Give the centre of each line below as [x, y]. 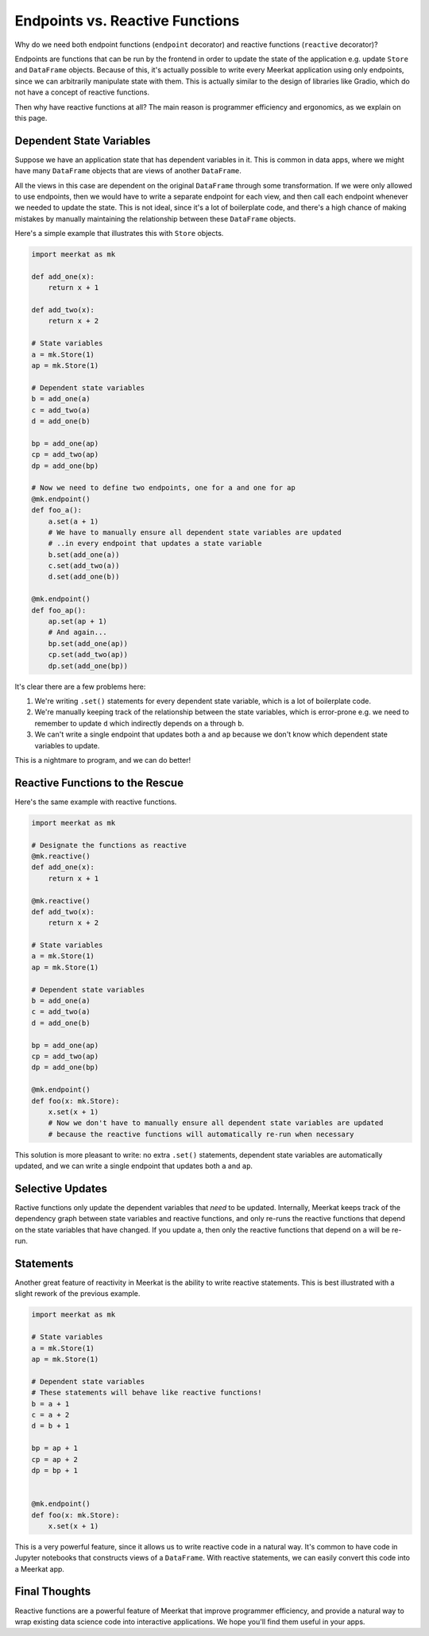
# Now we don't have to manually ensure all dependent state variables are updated [216, 1123]
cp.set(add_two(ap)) [88, 655]
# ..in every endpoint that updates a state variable [155, 543]
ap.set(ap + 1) [77, 621]
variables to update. [67, 745]
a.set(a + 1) [73, 521]
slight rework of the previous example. [77, 1294]
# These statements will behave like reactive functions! [147, 1393]
